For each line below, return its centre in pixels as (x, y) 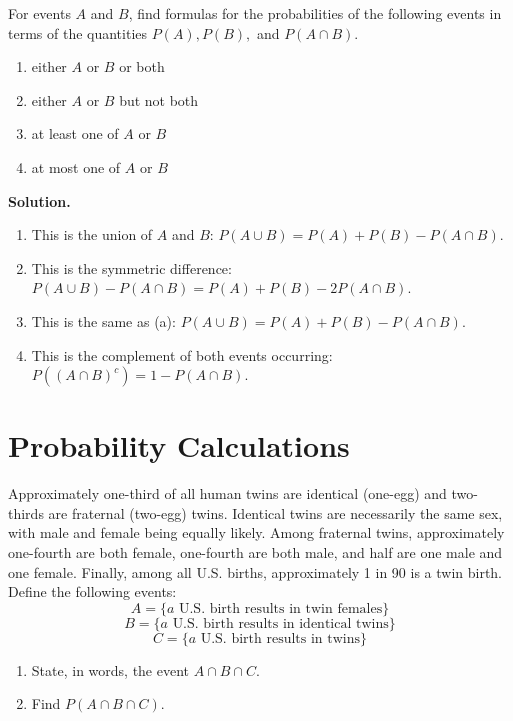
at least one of (75, 133)
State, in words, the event (110, 669)
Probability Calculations (179, 445)
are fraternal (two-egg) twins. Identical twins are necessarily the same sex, (275, 512)
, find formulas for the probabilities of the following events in (315, 13)
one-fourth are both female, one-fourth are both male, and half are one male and (255, 552)
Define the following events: (92, 591)
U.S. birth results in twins (280, 638)
